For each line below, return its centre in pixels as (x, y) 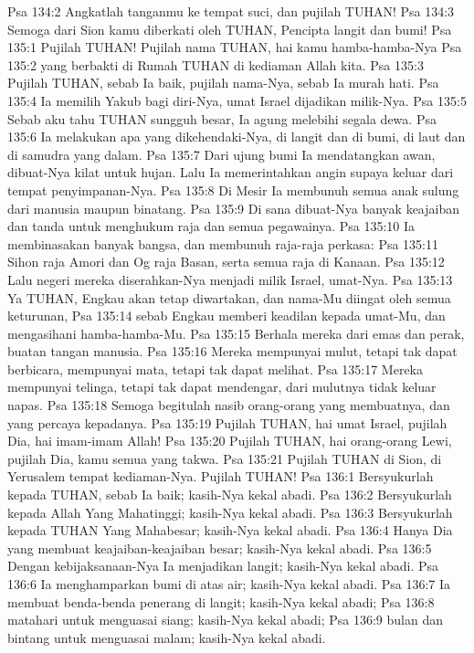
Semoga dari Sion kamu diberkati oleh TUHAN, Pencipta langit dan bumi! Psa (230, 29)
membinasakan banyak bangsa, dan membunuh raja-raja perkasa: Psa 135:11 (223, 243)
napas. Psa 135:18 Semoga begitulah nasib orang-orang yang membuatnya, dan (229, 405)
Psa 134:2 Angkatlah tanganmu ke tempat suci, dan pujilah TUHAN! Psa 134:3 (231, 11)
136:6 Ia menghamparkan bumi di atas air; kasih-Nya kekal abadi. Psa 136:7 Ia (229, 584)
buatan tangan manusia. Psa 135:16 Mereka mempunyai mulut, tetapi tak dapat (232, 351)
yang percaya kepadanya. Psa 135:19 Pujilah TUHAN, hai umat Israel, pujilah (227, 422)
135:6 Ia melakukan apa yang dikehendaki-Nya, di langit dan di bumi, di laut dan (237, 137)
